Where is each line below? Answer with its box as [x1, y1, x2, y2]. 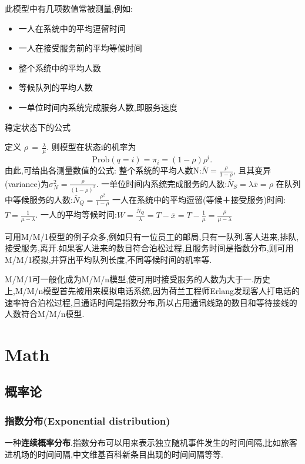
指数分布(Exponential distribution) [5, 413, 170, 428]
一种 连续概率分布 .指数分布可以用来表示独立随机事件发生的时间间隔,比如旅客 [5, 436, 297, 449]
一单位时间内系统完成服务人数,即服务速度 [18, 101, 177, 113]
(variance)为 [5, 177, 49, 189]
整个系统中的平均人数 [18, 61, 101, 74]
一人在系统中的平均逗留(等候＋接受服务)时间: [112, 193, 286, 205]
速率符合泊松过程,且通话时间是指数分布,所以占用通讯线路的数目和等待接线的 [5, 296, 297, 308]
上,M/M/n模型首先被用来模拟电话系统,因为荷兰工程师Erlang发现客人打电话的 [5, 284, 300, 296]
